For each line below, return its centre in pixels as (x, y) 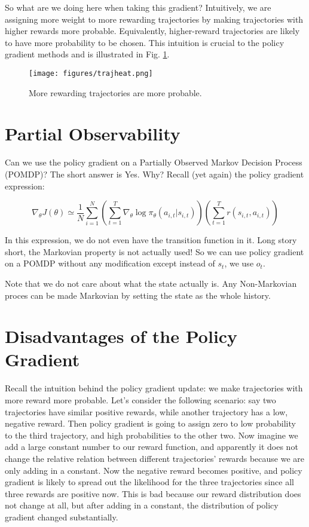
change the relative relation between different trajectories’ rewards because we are (154, 458)
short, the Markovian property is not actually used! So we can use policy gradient (154, 251)
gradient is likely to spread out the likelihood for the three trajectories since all (149, 482)
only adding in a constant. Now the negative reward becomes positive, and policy (154, 470)
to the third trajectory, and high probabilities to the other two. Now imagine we (152, 435)
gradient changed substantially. (62, 517)
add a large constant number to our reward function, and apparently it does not (152, 447)
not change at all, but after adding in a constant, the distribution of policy (142, 505)
